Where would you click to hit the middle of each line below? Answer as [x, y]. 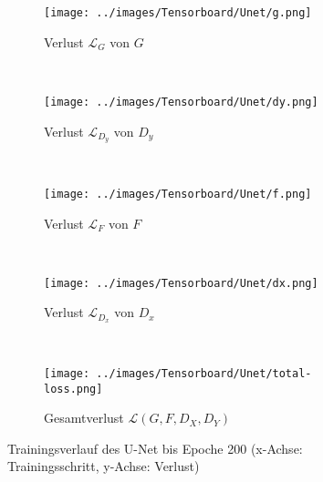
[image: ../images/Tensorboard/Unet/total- [178, 373]
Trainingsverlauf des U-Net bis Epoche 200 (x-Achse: [155, 448]
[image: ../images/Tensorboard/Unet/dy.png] [181, 102]
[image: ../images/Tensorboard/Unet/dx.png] [181, 283]
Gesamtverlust [84, 418]
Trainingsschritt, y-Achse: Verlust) [104, 466]
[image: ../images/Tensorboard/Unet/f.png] [178, 194]
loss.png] [73, 389]
